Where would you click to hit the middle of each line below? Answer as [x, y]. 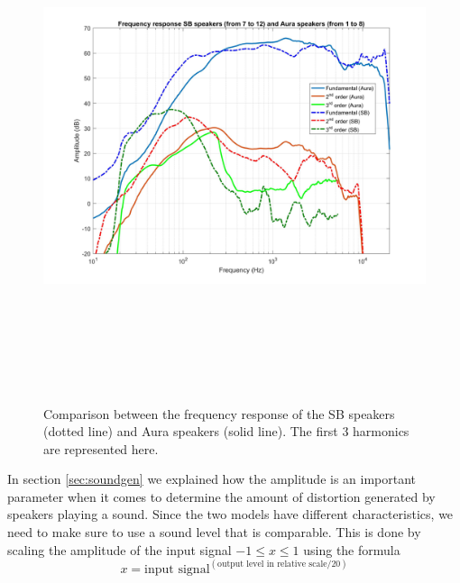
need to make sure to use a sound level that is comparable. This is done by [214, 532]
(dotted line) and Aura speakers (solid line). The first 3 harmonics [226, 431]
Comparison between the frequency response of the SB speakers [219, 413]
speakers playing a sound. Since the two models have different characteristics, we [230, 514]
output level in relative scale [272, 565]
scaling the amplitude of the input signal [120, 549]
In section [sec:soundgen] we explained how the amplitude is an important [212, 479]
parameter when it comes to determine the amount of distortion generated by [221, 496]
